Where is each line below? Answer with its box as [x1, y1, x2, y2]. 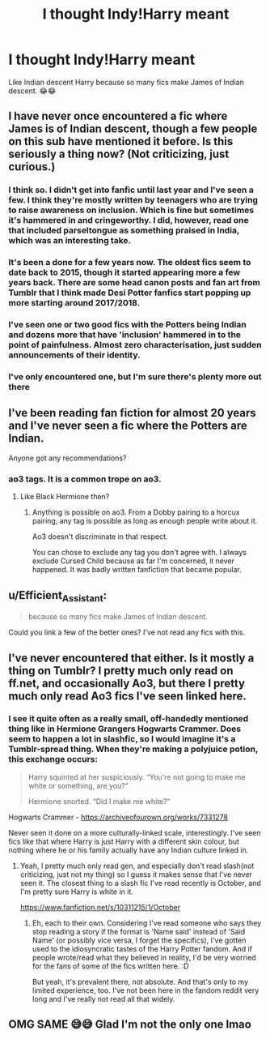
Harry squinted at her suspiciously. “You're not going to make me [27, 772, 246, 782]
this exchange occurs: [8, 754, 99, 765]
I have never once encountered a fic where [8, 109, 228, 123]
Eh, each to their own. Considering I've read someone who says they [32, 917, 262, 928]
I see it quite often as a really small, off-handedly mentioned [8, 713, 249, 725]
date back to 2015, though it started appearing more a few [8, 267, 241, 278]
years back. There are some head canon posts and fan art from [8, 277, 260, 289]
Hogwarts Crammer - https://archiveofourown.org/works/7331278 [8, 812, 229, 822]
